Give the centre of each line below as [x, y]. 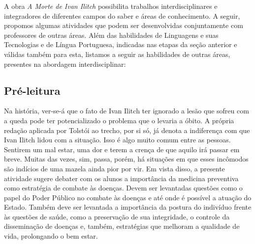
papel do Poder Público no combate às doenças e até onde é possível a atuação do [128, 197]
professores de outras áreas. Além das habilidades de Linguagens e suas [111, 35]
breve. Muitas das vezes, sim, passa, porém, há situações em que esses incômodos [126, 159]
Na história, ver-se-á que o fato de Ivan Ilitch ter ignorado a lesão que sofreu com [127, 111]
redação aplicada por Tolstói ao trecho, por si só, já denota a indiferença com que [127, 130]
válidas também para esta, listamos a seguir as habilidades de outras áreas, [117, 54]
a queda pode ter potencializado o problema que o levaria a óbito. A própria [119, 120]
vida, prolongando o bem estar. [51, 236]
